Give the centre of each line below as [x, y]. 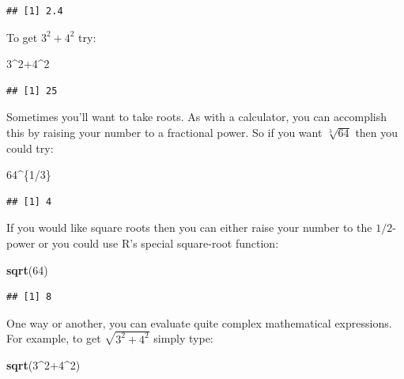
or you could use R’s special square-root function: [159, 243]
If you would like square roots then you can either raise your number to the [189, 227]
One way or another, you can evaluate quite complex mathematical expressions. [199, 322]
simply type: [183, 338]
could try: [30, 148]
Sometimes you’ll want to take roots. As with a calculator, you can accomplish [197, 117]
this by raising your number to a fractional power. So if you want [164, 132]
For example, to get [54, 338]
